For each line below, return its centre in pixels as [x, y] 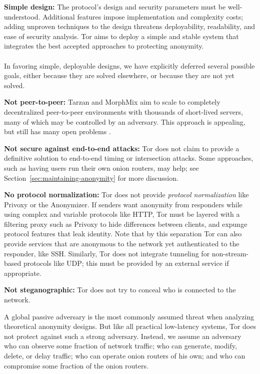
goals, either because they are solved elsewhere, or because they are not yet [119, 75]
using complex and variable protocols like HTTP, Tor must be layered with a [122, 214]
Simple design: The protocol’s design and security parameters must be [115, 7]
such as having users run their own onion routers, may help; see [101, 167]
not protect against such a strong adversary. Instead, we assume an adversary [123, 336]
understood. [22, 16]
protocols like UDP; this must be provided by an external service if [126, 263]
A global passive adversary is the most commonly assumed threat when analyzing [129, 316]
